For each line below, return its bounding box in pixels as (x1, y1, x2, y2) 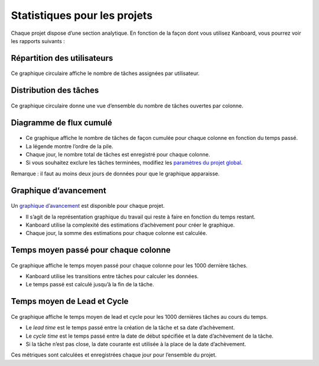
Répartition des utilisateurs (11, 53, 113, 63)
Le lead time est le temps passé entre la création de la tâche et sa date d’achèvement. (25, 324, 235, 331)
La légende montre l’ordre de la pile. (25, 142, 113, 150)
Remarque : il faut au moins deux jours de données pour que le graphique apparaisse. (11, 170, 220, 177)
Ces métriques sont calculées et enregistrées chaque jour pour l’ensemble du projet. (11, 351, 217, 358)
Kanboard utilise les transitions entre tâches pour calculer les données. (25, 273, 199, 280)
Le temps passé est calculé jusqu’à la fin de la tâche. (25, 281, 155, 288)
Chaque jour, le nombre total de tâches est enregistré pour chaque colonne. (25, 151, 210, 158)
